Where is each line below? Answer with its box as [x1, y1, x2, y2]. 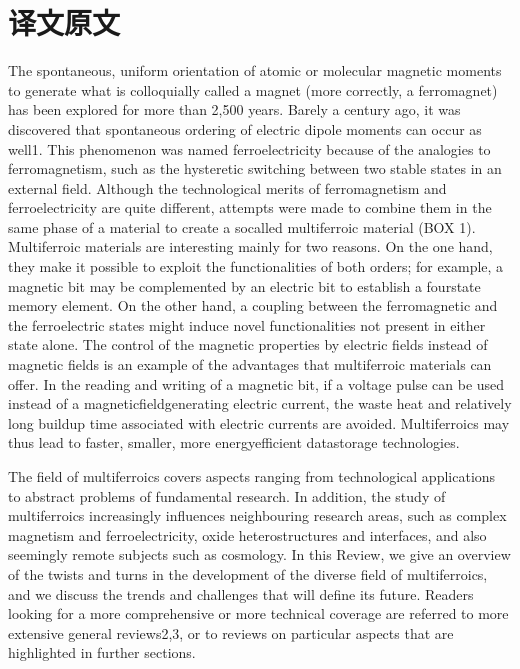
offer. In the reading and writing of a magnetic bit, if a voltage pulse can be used [8, 373, 505, 394]
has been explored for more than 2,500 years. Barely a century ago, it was [8, 99, 461, 120]
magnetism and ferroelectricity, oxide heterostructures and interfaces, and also [8, 524, 487, 545]
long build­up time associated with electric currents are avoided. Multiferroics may [8, 412, 510, 433]
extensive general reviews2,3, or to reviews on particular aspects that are [8, 622, 454, 643]
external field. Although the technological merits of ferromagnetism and [8, 177, 447, 198]
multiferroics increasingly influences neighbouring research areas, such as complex [8, 505, 507, 526]
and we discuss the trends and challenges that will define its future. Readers [8, 583, 474, 604]
